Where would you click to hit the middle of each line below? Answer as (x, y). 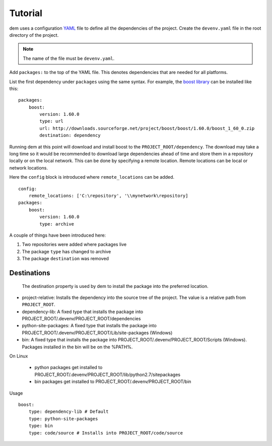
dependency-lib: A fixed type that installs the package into (83, 312)
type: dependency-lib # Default (69, 412)
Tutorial (26, 13)
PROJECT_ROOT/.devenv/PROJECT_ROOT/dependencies (81, 319)
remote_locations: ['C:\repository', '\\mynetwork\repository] (108, 196)
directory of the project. (34, 35)
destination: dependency (70, 135)
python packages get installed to (69, 367)
